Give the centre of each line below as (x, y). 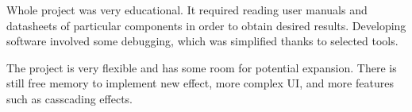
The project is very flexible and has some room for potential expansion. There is (202, 67)
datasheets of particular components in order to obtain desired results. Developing (206, 25)
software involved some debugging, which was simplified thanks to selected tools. (202, 41)
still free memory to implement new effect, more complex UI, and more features (200, 83)
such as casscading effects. (69, 98)
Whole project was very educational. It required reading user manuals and (187, 10)
